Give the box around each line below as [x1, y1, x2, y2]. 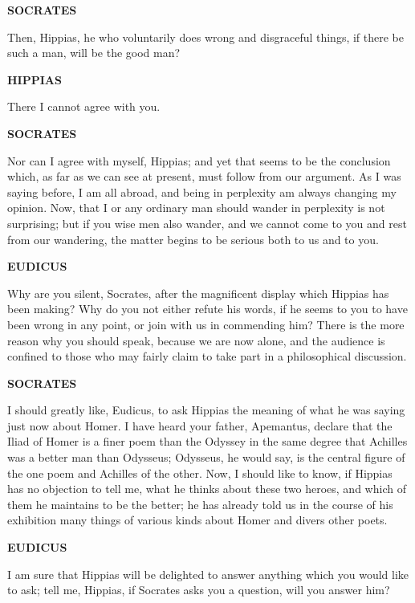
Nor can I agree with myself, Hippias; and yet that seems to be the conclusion [7, 152, 391, 169]
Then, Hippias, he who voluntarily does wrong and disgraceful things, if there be [7, 28, 405, 45]
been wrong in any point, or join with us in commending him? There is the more [7, 316, 405, 332]
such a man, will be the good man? [7, 44, 181, 61]
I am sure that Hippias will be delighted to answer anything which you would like [7, 565, 409, 582]
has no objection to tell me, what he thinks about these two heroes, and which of [7, 480, 406, 497]
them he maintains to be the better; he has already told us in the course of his [7, 495, 393, 512]
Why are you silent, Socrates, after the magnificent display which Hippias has [7, 284, 389, 301]
